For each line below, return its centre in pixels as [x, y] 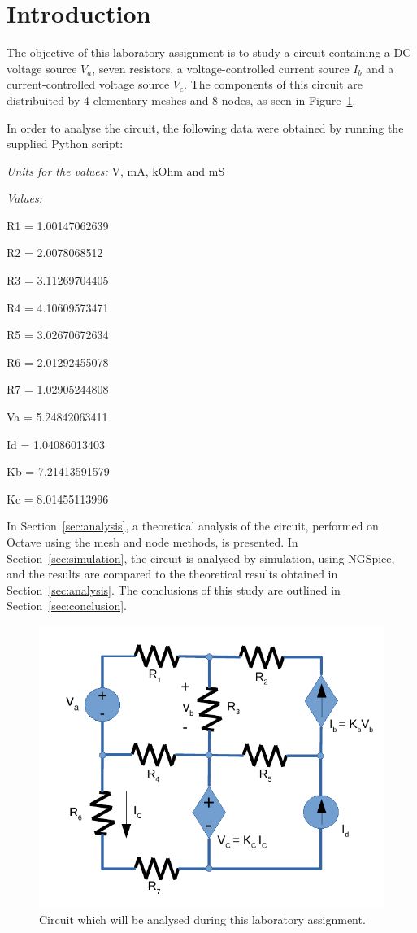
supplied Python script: [65, 144]
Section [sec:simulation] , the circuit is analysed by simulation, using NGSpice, [201, 558]
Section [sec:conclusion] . [67, 606]
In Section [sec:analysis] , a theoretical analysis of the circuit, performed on [193, 526]
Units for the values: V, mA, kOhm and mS [116, 170]
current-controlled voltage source [88, 84]
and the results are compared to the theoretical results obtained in [172, 574]
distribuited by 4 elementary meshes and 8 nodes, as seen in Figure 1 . [181, 100]
